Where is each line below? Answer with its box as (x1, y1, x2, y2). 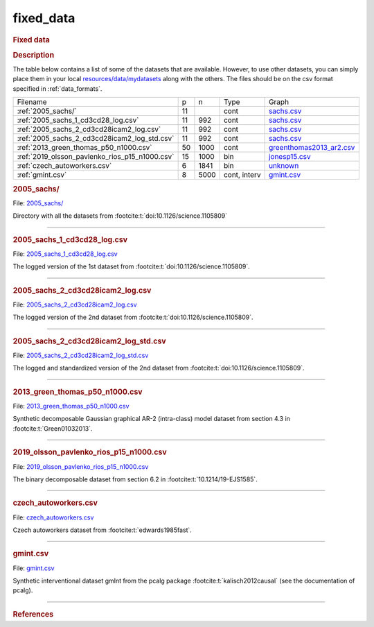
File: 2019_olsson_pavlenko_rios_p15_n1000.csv (12, 462, 149, 471)
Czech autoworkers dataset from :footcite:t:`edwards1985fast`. (12, 526, 192, 534)
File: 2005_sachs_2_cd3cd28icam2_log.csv (12, 300, 137, 309)
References (12, 609, 54, 619)
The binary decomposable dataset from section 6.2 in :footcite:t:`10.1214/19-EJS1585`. (12, 475, 258, 483)
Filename (17, 97, 48, 107)
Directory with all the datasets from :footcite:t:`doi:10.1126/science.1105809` (12, 212, 228, 220)
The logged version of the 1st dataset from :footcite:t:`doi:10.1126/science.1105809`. (12, 262, 251, 270)
